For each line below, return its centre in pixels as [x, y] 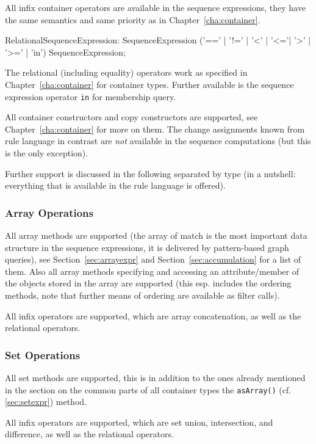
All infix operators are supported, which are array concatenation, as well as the [153, 315]
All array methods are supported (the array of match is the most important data [156, 235]
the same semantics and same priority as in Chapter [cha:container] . [133, 19]
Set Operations [43, 355]
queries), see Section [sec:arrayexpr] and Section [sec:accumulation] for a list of [153, 259]
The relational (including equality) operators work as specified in [126, 72]
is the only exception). [47, 153]
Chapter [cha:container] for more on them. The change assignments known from [155, 129]
